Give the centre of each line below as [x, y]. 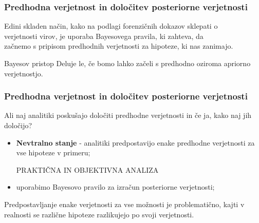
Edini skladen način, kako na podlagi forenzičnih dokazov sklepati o [111, 26]
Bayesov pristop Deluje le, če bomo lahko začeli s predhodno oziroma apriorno [127, 63]
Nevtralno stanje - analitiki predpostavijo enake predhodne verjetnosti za [135, 142]
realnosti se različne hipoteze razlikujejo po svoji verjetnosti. [99, 214]
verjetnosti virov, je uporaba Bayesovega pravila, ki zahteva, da [104, 36]
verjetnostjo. [24, 73]
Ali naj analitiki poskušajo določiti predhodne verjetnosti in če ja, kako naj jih [128, 115]
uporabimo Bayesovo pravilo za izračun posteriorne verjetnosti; [115, 187]
